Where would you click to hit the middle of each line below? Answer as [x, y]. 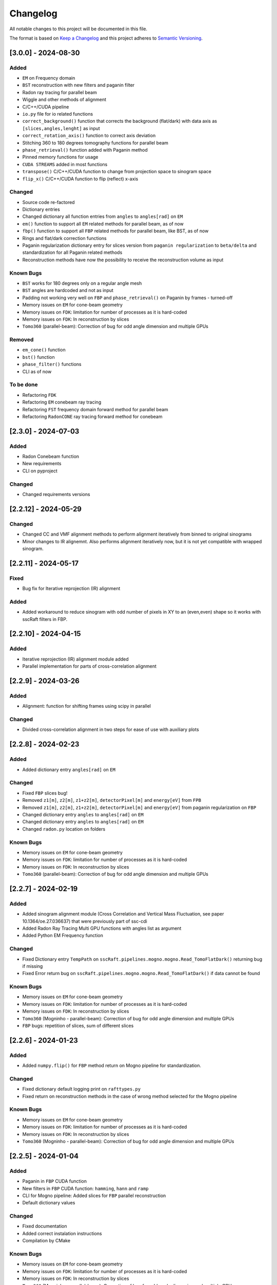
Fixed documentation [45, 1226]
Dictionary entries [41, 209]
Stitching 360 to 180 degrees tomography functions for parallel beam [95, 143]
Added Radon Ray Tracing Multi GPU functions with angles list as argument [102, 928]
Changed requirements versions [56, 494]
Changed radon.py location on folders [64, 829]
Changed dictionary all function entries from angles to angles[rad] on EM [103, 216]
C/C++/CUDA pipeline [46, 107]
